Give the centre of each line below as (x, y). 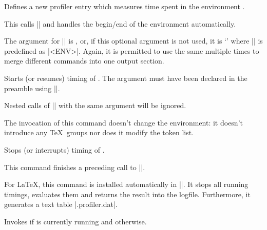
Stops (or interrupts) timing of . (54, 149)
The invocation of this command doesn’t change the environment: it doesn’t (123, 122)
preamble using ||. (32, 88)
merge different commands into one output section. (84, 61)
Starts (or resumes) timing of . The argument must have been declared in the (126, 78)
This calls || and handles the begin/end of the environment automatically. (120, 23)
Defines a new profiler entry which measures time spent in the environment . (125, 6)
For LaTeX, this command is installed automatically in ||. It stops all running (126, 184)
